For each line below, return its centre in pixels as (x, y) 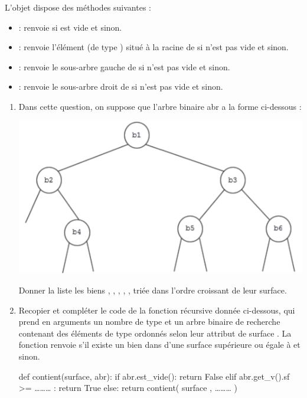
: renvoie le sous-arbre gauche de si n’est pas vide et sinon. (124, 66)
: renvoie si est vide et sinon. (70, 27)
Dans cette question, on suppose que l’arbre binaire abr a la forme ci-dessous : (160, 106)
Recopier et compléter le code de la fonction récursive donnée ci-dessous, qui (157, 310)
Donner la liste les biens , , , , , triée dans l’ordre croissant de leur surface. (153, 290)
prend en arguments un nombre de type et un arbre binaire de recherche (149, 322)
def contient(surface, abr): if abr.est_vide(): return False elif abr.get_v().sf (154, 376)
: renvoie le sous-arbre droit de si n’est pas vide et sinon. (121, 87)
